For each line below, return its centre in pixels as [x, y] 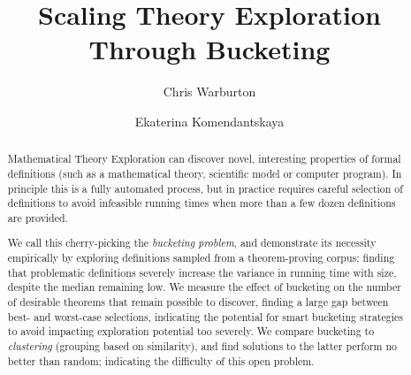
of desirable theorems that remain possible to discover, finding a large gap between [198, 302]
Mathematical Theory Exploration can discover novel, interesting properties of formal [204, 159]
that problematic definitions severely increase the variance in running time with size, [202, 272]
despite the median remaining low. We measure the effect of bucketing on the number [204, 287]
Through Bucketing [209, 49]
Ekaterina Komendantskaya [209, 121]
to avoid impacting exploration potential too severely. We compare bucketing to [191, 331]
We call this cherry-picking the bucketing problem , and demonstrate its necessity [192, 243]
